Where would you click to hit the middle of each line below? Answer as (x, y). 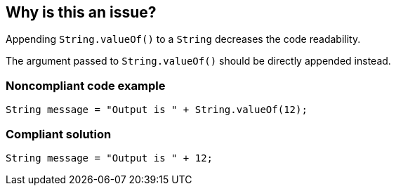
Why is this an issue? (81, 12)
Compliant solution (59, 134)
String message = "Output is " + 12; (110, 158)
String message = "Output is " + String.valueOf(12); (157, 110)
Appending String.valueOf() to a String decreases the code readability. (183, 39)
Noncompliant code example (86, 85)
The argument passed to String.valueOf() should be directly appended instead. (198, 61)
